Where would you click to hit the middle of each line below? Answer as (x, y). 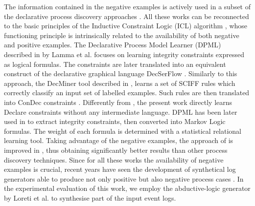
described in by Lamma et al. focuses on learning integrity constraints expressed (124, 54)
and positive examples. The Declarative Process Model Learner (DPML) (113, 45)
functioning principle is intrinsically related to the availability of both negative (122, 35)
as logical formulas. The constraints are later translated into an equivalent (115, 64)
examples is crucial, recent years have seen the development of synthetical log (120, 169)
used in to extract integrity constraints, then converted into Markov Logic (115, 121)
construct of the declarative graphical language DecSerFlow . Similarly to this (121, 73)
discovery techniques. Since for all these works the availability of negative (114, 159)
